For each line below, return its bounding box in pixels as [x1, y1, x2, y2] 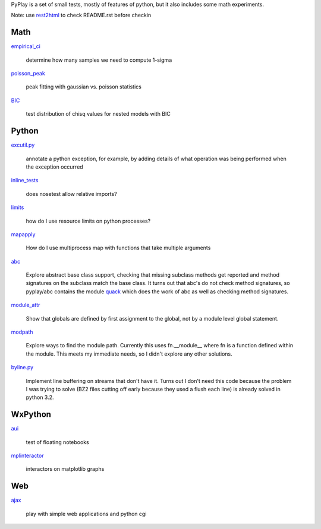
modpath [11, 328, 33, 335]
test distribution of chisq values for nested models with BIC [26, 110, 171, 118]
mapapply [11, 230, 36, 237]
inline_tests [11, 177, 39, 184]
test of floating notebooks [26, 438, 89, 445]
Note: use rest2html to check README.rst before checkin [11, 12, 152, 19]
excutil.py [11, 141, 35, 148]
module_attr [11, 302, 40, 309]
